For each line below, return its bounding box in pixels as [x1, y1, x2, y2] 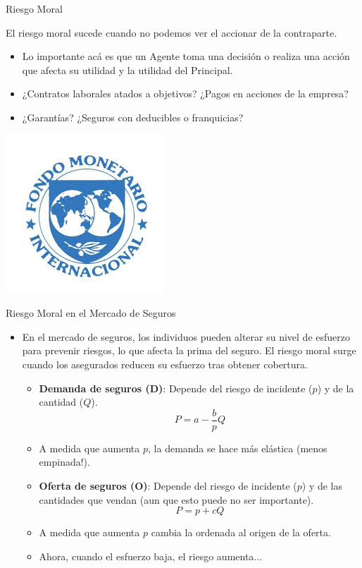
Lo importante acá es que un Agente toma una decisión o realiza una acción [22, 49, 350, 64]
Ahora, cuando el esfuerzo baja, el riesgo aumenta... [39, 548, 263, 563]
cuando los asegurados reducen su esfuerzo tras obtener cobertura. [22, 356, 308, 371]
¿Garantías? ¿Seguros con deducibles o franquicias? [22, 109, 244, 124]
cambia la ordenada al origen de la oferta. [151, 525, 331, 540]
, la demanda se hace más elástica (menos [148, 440, 327, 455]
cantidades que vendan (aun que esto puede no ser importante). [39, 492, 314, 507]
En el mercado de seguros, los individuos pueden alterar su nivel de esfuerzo [22, 329, 350, 344]
